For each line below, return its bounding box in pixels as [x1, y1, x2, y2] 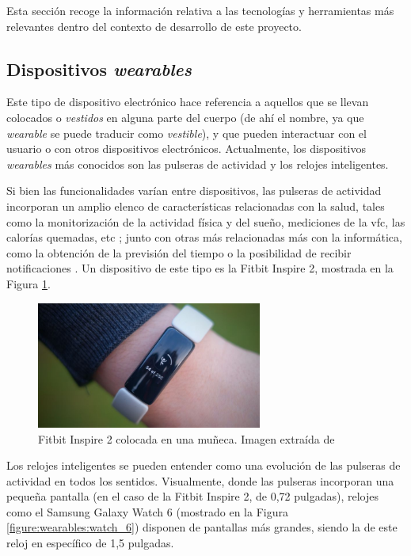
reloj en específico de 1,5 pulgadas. [6, 535, 174, 551]
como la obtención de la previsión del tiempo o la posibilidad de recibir [6, 244, 352, 261]
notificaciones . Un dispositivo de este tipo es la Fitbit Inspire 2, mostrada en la [6, 260, 394, 276]
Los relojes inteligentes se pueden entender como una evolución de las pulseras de [6, 457, 401, 474]
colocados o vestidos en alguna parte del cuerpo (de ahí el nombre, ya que [6, 109, 364, 125]
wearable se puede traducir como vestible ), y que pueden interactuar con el [6, 124, 367, 141]
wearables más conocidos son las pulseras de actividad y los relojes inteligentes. [6, 155, 389, 172]
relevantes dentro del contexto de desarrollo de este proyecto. [6, 17, 302, 34]
